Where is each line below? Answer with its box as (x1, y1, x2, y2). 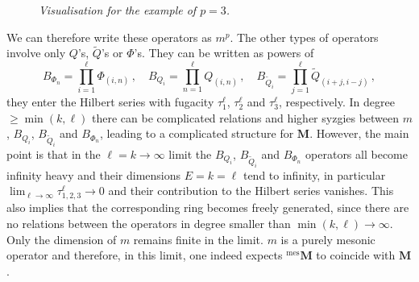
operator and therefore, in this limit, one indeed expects (6, 247, 283, 263)
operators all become (305, 146, 408, 163)
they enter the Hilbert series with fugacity (6, 93, 214, 110)
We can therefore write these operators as (6, 28, 212, 45)
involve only (6, 44, 66, 61)
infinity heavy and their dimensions (6, 166, 181, 183)
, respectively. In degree (278, 93, 395, 110)
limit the (168, 146, 212, 163)
